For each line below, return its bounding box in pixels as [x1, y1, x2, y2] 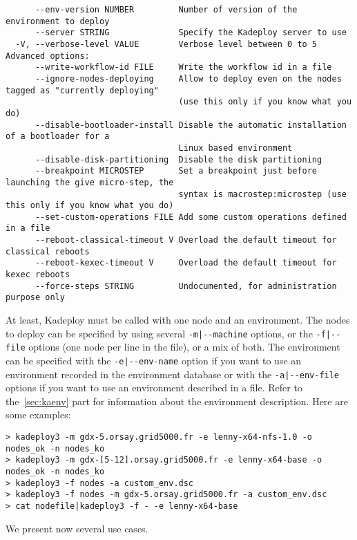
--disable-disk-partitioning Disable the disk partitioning [35, 154, 322, 165]
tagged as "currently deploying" [6, 85, 159, 95]
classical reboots [6, 246, 90, 257]
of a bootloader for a [6, 131, 110, 142]
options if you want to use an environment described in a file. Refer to [6, 380, 302, 395]
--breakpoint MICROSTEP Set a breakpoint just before [35, 166, 318, 176]
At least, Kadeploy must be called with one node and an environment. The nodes [6, 313, 350, 327]
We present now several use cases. [6, 521, 148, 535]
